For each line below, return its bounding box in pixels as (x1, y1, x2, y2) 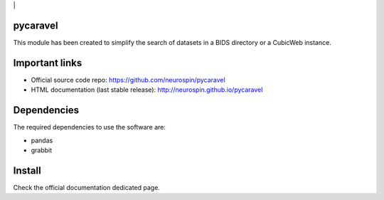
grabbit (31, 146, 53, 154)
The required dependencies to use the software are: (13, 123, 166, 132)
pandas (31, 136, 53, 144)
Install (13, 164, 42, 177)
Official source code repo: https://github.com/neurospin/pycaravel (31, 75, 225, 84)
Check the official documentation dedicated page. (13, 183, 160, 191)
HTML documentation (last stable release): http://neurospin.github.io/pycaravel (31, 85, 263, 94)
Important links (13, 57, 82, 69)
